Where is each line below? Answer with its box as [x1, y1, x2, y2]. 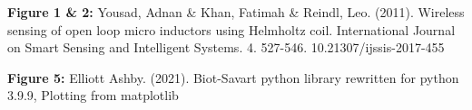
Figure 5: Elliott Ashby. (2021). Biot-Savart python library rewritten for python [7, 68, 459, 87]
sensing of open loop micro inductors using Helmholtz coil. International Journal [7, 20, 456, 39]
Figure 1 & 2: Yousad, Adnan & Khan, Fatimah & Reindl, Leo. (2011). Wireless [7, 3, 465, 21]
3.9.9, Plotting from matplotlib [7, 86, 179, 105]
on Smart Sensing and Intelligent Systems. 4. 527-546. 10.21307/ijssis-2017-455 [7, 38, 445, 57]
